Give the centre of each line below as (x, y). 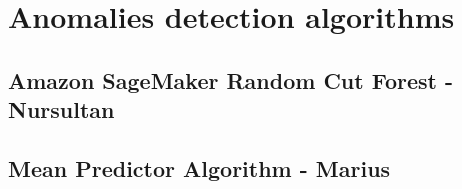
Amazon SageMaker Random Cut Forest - (231, 79)
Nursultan (61, 109)
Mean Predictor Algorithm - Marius (199, 167)
